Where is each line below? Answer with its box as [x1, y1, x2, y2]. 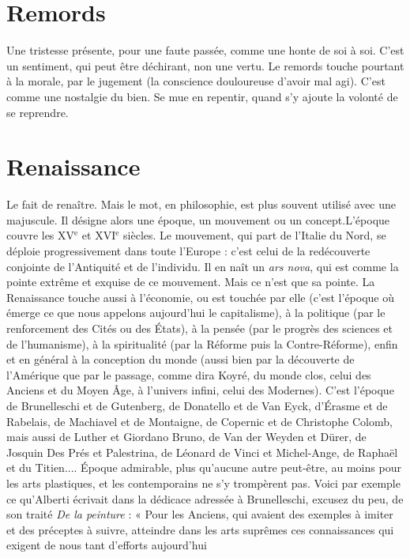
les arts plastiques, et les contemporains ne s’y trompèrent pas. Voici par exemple [6, 474, 401, 491]
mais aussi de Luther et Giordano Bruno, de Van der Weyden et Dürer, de [6, 428, 367, 445]
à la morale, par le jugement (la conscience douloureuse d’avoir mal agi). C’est [6, 73, 386, 89]
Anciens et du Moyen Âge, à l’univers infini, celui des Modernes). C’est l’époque [6, 382, 394, 398]
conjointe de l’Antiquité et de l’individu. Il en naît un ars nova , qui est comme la [6, 258, 399, 274]
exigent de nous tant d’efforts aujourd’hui [6, 537, 207, 553]
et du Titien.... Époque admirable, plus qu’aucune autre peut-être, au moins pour [6, 459, 401, 476]
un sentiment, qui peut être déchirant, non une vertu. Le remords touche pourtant [6, 57, 404, 74]
